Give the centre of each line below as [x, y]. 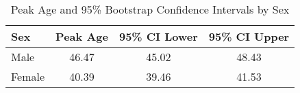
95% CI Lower [158, 36]
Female [28, 76]
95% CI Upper [249, 36]
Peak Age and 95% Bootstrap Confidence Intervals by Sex [150, 9]
